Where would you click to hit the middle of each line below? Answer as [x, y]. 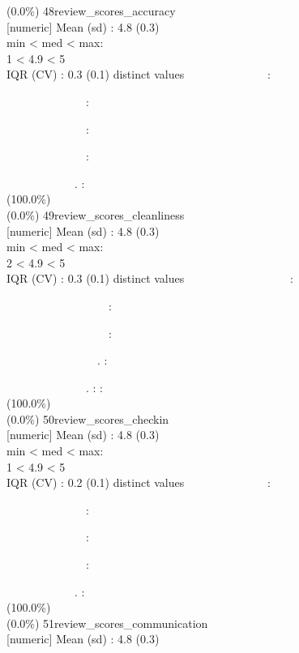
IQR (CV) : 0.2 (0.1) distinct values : [139, 482]
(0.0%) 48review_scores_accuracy [91, 11]
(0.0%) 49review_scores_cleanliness [96, 214]
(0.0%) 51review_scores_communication [107, 623]
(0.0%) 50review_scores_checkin [88, 418]
